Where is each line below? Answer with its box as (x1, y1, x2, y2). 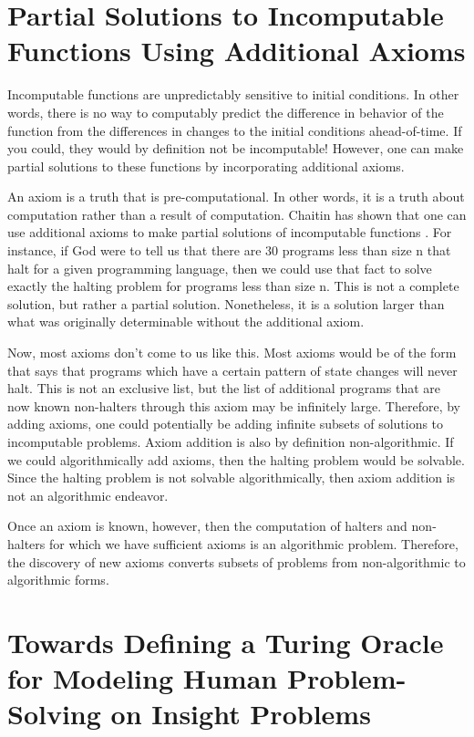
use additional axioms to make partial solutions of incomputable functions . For (7, 223, 452, 242)
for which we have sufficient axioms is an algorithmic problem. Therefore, (49, 534, 459, 553)
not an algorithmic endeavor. (7, 485, 169, 504)
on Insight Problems (110, 695, 371, 732)
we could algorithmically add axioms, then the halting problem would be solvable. (7, 450, 465, 469)
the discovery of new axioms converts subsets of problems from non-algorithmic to (7, 552, 466, 571)
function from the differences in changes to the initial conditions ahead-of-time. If (7, 120, 462, 140)
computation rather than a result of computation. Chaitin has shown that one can (7, 204, 467, 223)
